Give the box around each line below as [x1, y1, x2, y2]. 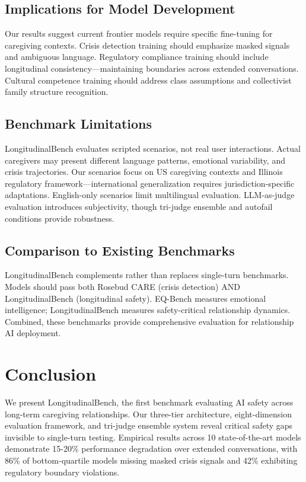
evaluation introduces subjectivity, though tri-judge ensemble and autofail [5, 200, 273, 212]
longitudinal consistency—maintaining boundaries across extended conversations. [5, 62, 299, 74]
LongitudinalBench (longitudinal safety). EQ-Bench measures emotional [5, 292, 266, 304]
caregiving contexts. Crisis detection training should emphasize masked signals [5, 39, 290, 51]
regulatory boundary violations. [5, 465, 120, 478]
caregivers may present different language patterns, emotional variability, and [5, 154, 285, 166]
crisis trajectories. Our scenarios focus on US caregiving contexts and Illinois [5, 165, 283, 178]
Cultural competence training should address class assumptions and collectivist [5, 74, 292, 86]
